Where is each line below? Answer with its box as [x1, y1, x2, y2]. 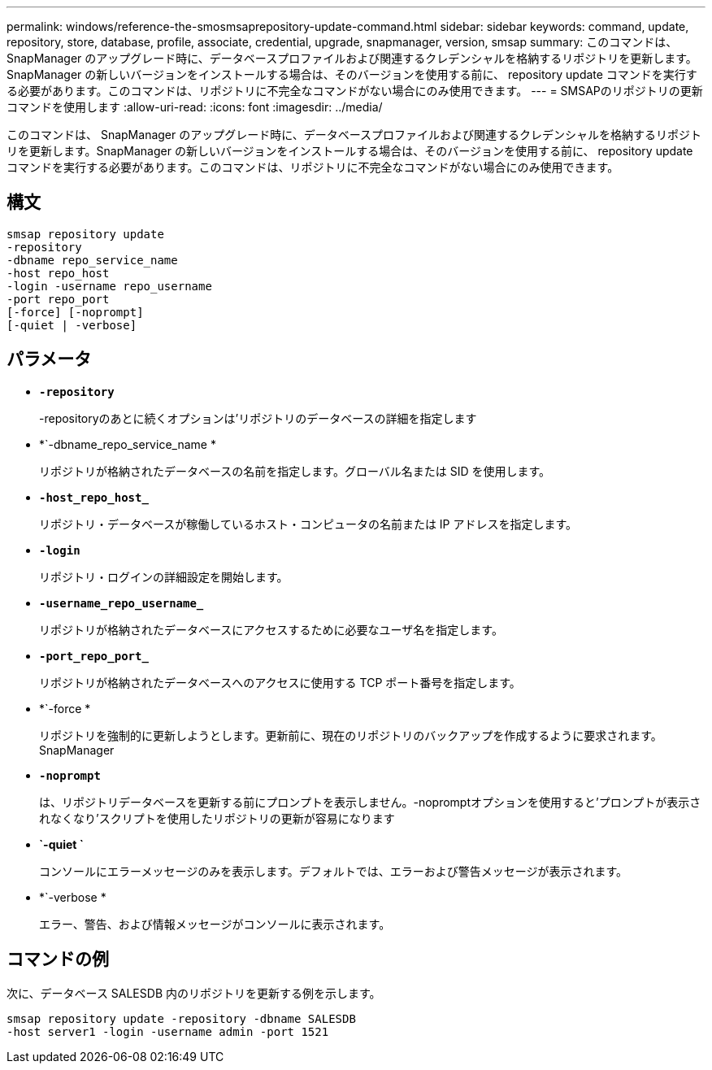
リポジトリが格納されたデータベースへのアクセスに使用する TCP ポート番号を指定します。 [39, 675, 521, 689]
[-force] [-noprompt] [7, 305, 144, 319]
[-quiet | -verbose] [7, 318, 137, 332]
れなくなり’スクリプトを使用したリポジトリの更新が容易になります [39, 811, 395, 825]
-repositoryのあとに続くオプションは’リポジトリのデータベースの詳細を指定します [39, 411, 477, 425]
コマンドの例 [7, 949, 109, 970]
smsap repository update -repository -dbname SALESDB [7, 1011, 356, 1025]
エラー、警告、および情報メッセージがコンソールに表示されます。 [39, 916, 391, 931]
